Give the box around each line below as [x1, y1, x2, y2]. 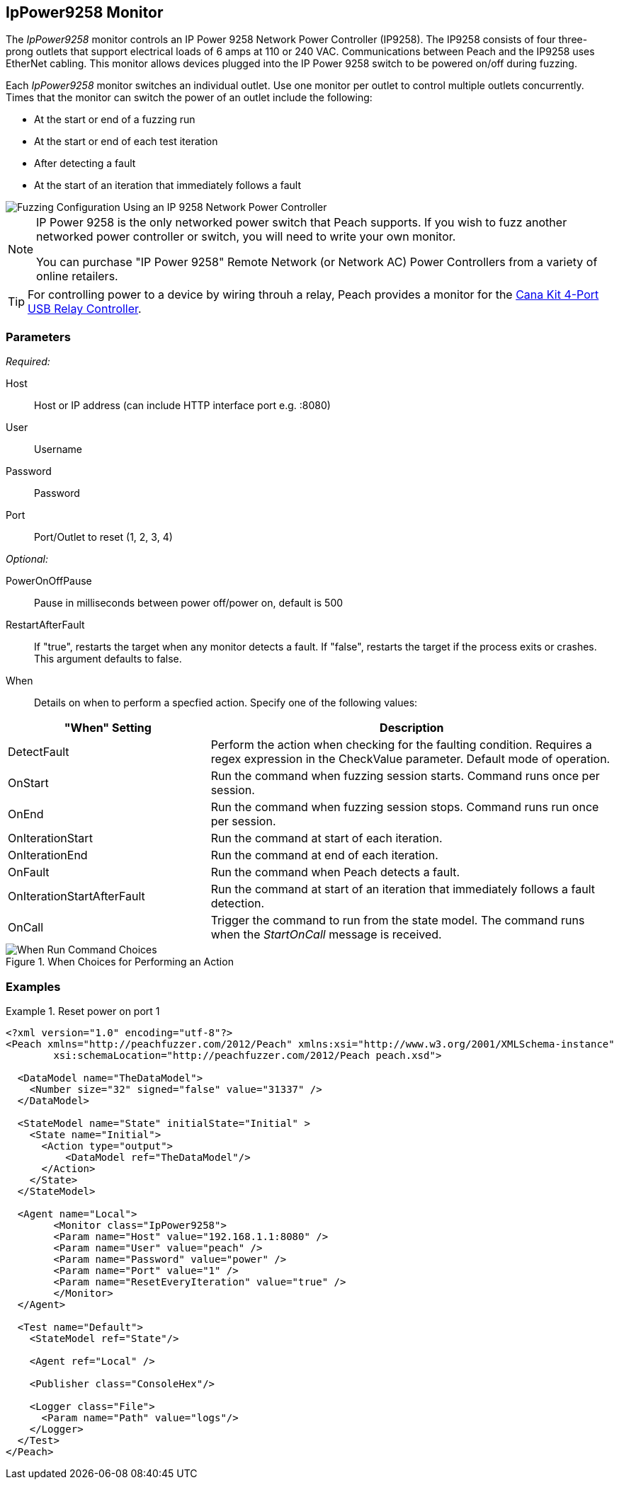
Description [380, 721, 444, 735]
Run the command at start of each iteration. [210, 831, 443, 846]
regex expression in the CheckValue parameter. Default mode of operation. [210, 752, 611, 767]
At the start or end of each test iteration [34, 135, 218, 148]
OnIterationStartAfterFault [8, 889, 145, 904]
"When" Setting [64, 721, 152, 735]
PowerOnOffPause [6, 575, 92, 587]
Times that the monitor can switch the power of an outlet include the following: [6, 91, 373, 104]
